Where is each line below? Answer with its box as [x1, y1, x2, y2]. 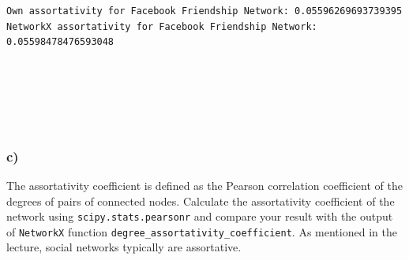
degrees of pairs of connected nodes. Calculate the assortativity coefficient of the [6, 192, 395, 209]
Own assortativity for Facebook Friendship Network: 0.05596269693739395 [6, 6, 403, 17]
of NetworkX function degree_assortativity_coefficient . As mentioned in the [6, 223, 397, 240]
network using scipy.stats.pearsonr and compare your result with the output [6, 208, 393, 225]
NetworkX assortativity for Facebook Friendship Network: [6, 20, 317, 32]
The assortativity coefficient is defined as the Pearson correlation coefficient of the [6, 176, 403, 193]
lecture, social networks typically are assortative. [6, 239, 242, 255]
